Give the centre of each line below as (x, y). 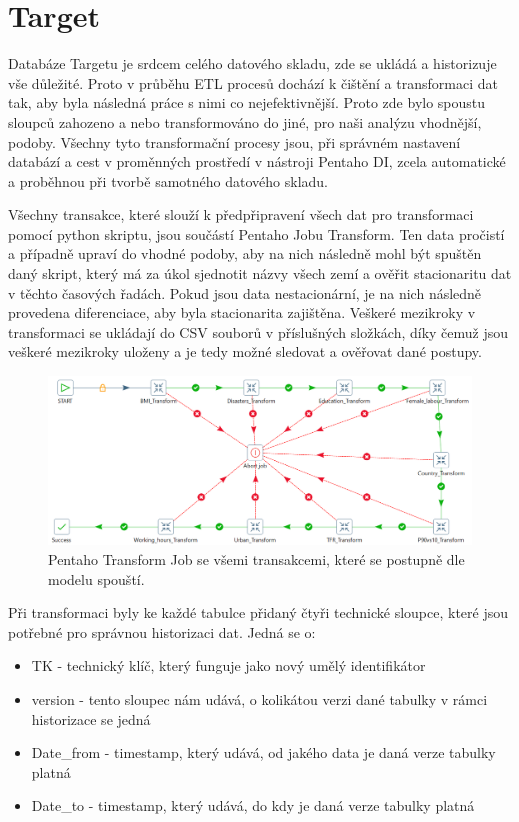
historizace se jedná (91, 718)
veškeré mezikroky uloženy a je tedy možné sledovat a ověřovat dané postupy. (245, 351)
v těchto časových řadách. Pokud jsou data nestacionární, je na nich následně (245, 292)
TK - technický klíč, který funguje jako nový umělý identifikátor (228, 665)
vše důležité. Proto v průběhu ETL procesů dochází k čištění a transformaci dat (253, 82)
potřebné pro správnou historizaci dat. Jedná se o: (162, 631)
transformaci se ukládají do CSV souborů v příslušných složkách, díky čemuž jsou (258, 331)
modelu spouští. (96, 578)
